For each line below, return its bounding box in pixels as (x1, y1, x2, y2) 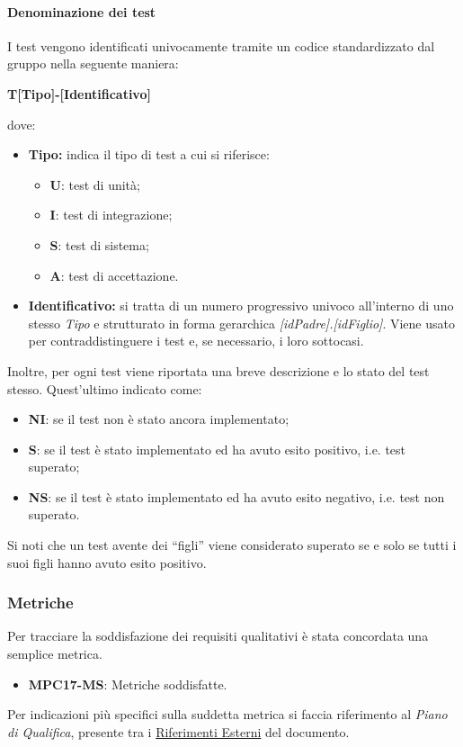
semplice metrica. (7, 644, 102, 663)
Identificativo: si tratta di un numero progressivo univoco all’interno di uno (28, 296, 454, 315)
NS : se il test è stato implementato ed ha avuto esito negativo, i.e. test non (28, 487, 445, 506)
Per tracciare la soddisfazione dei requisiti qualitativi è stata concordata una (7, 626, 429, 645)
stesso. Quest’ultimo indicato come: (7, 379, 202, 398)
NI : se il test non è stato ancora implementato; (28, 409, 289, 428)
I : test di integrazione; (49, 205, 173, 224)
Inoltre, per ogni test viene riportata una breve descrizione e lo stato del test (7, 361, 430, 380)
